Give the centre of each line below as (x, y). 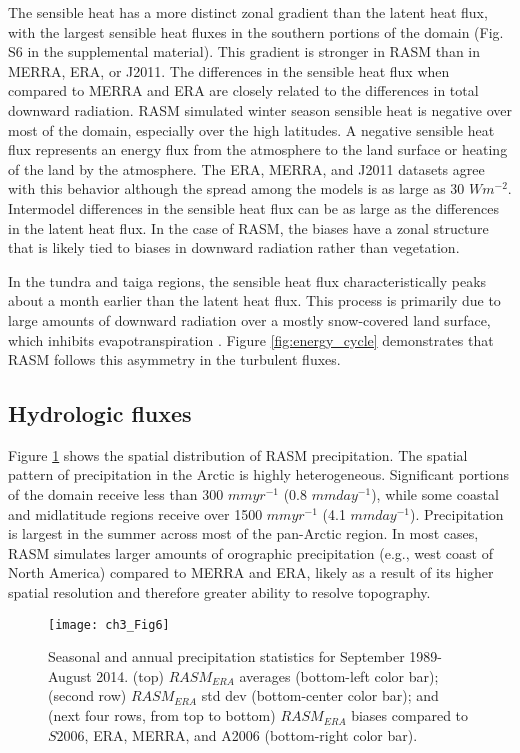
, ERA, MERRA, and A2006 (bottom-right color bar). (251, 734)
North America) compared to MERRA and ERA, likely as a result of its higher (251, 572)
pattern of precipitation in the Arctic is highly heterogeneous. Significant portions (258, 474)
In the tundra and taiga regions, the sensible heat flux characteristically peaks (247, 280)
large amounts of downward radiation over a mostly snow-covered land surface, (249, 319)
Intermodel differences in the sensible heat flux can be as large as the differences (253, 207)
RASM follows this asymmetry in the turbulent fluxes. (174, 359)
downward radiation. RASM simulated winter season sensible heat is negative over (260, 109)
